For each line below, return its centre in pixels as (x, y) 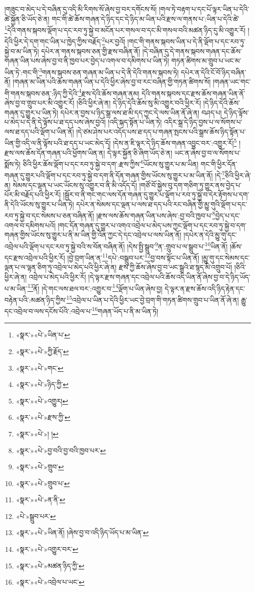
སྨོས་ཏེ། (12, 164)
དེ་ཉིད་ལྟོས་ (236, 112)
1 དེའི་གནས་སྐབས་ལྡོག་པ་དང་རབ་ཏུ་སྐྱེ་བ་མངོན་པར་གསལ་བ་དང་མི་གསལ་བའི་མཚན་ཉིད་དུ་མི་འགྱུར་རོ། (125, 29)
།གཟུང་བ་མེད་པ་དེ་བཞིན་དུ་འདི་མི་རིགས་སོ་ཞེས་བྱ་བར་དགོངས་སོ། (81, 9)
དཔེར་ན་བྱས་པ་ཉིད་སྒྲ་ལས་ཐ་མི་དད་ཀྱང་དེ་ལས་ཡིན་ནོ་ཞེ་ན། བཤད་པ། (141, 112)
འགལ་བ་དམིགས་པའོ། (30, 225)
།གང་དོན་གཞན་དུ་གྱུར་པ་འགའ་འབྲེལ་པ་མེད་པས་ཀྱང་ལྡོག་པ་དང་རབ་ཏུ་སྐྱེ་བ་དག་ (152, 225)
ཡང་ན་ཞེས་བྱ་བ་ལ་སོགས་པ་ (208, 152)
